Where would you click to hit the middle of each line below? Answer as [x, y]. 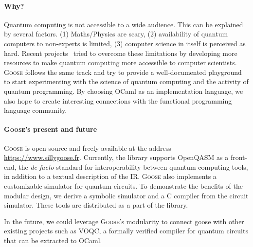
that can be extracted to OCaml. [53, 240]
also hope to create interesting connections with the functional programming [118, 100]
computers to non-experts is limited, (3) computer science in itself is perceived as [125, 43]
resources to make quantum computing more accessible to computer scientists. [120, 62]
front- [239, 157]
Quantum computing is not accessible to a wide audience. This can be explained [124, 24]
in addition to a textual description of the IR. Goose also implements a [110, 176]
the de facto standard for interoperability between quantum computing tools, [133, 167]
